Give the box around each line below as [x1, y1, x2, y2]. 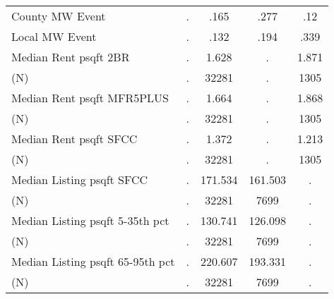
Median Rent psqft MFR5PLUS [11, 90, 169, 106]
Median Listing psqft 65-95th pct [11, 253, 175, 269]
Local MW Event [11, 28, 97, 44]
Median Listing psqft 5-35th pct [11, 212, 169, 228]
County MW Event [11, 8, 106, 24]
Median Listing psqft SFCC [11, 171, 148, 188]
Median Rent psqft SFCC [11, 130, 138, 147]
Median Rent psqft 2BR [11, 49, 130, 65]
